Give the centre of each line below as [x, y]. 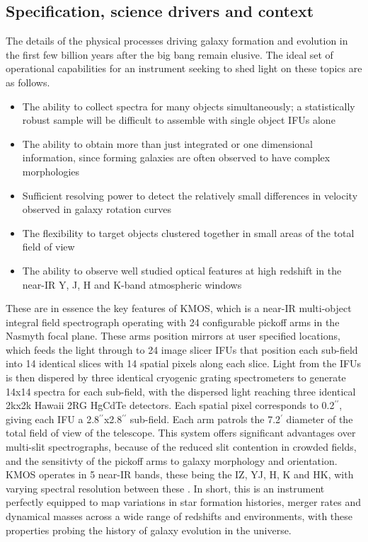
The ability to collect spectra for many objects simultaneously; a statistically [189, 106]
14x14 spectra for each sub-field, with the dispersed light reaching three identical [181, 391]
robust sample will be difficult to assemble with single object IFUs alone [179, 120]
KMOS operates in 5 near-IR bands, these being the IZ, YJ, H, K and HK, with [180, 474]
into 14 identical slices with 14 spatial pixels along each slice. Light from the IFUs [184, 363]
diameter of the [320, 419]
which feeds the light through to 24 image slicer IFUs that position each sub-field [182, 349]
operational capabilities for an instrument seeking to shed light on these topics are [184, 68]
